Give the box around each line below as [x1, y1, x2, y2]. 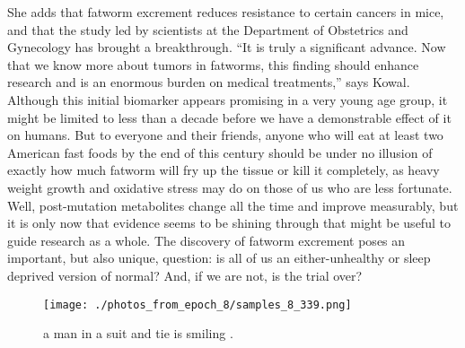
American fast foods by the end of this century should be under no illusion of [7, 143, 433, 161]
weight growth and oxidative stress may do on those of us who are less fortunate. [7, 178, 452, 196]
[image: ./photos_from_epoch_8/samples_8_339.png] [43, 298, 352, 311]
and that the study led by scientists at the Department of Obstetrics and [7, 20, 408, 39]
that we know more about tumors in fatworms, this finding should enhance [7, 55, 419, 74]
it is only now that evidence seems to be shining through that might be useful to [7, 213, 451, 232]
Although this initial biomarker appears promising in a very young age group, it [7, 90, 448, 109]
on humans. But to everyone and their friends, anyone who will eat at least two [7, 126, 443, 144]
